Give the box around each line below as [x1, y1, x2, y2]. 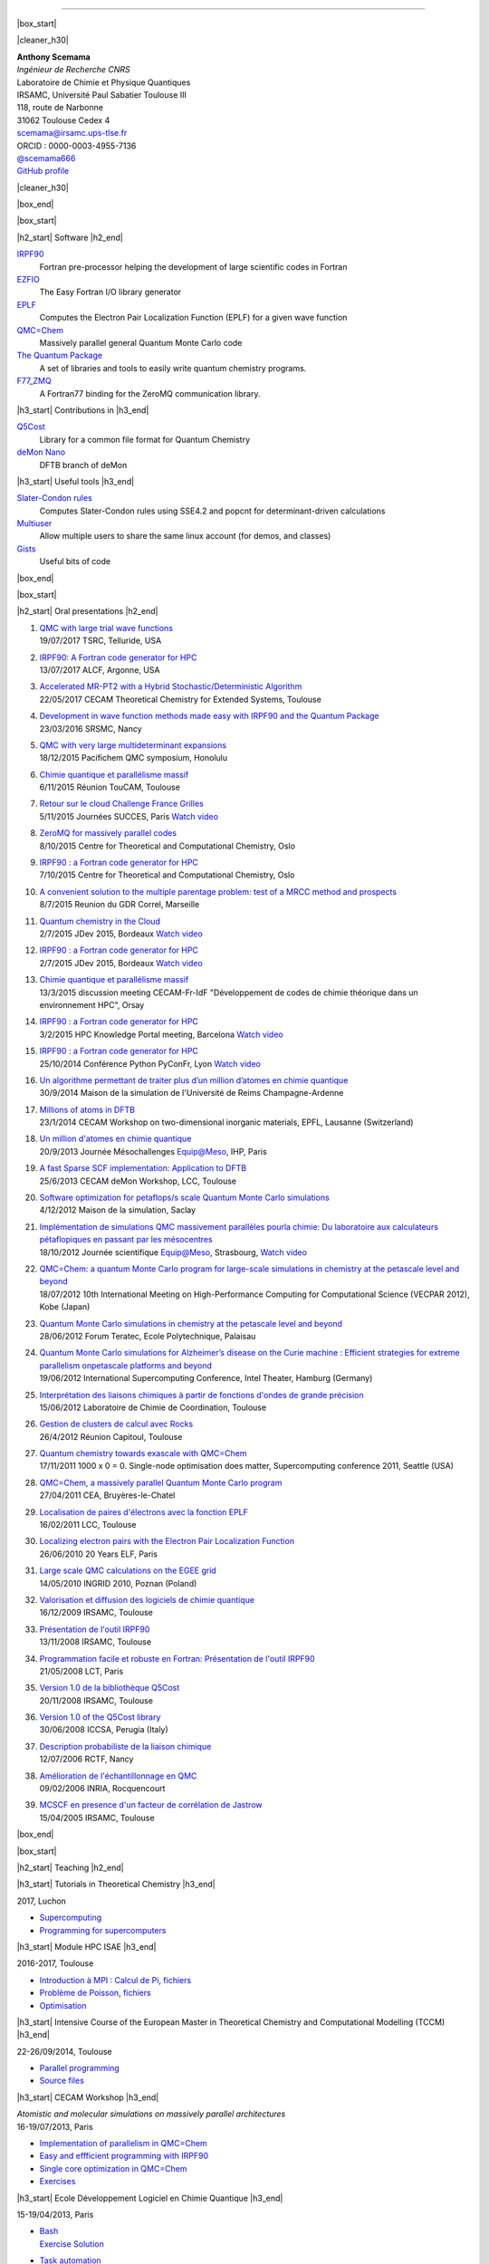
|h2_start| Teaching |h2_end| [16, 1862, 124, 1873]
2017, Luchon [16, 1895, 67, 1906]
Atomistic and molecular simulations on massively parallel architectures [16, 2108, 286, 2119]
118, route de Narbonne [16, 102, 104, 113]
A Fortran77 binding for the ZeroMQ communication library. [39, 388, 261, 398]
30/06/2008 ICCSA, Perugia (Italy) [39, 1724, 169, 1735]
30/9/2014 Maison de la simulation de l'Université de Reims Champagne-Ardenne [39, 1088, 344, 1098]
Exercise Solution [39, 2238, 104, 2250]
